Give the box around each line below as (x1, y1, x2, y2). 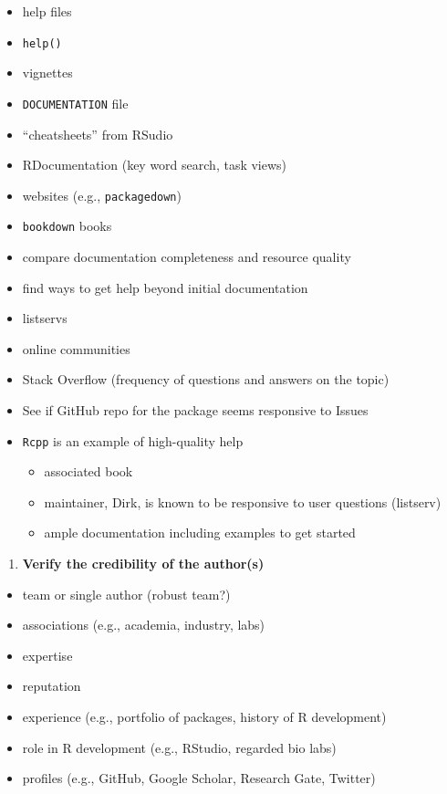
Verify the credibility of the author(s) (22, 554, 265, 572)
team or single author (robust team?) (22, 584, 231, 603)
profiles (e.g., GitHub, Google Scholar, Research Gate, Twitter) (22, 768, 376, 788)
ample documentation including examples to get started (44, 523, 356, 542)
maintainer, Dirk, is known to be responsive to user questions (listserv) (44, 492, 442, 511)
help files (22, 2, 72, 20)
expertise (22, 645, 73, 664)
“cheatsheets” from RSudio (22, 124, 173, 143)
